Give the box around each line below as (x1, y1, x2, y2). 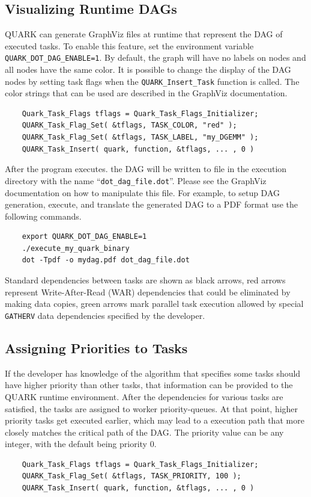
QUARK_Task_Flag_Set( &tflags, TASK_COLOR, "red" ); (22, 121, 237, 130)
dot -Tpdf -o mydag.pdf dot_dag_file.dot (22, 256, 190, 265)
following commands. (5, 209, 82, 222)
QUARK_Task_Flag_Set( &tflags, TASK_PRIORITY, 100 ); (22, 472, 241, 481)
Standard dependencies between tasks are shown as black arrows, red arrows (5, 274, 286, 286)
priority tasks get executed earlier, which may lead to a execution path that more (5, 414, 304, 427)
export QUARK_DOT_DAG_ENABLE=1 (22, 232, 147, 241)
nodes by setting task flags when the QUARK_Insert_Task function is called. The (5, 75, 300, 87)
